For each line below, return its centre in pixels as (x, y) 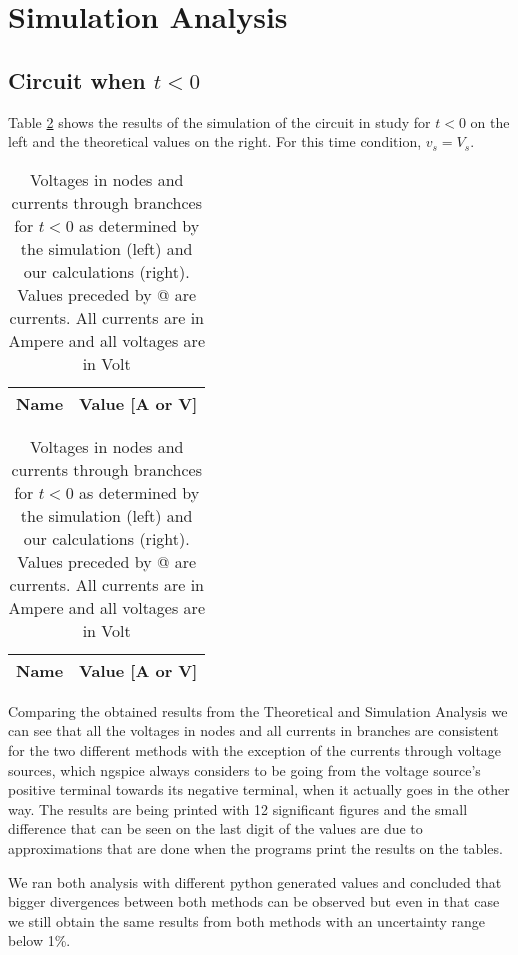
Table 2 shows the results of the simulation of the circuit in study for (219, 121)
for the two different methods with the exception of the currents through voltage (255, 749)
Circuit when (77, 79)
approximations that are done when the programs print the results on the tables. (255, 847)
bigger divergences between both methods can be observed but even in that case (254, 901)
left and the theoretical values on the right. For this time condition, (215, 141)
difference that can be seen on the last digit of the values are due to (215, 828)
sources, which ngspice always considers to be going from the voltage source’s (244, 769)
